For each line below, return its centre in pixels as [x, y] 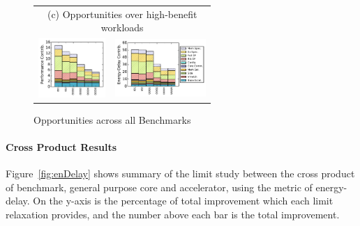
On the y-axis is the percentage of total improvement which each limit [183, 201]
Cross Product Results [61, 146]
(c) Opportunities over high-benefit [122, 14]
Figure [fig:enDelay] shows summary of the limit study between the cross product [180, 173]
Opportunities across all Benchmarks [112, 119]
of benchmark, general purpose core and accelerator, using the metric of [159, 187]
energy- [331, 187]
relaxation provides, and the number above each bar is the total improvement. [173, 214]
